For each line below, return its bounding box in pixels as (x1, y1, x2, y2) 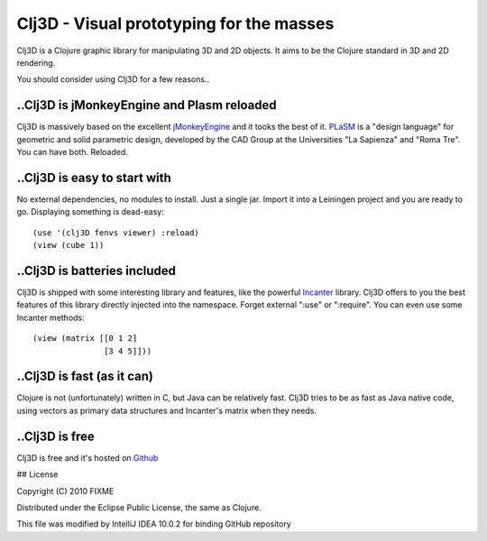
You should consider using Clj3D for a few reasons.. (16, 74, 210, 85)
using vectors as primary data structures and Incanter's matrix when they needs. (16, 405, 317, 416)
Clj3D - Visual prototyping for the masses (16, 14, 335, 33)
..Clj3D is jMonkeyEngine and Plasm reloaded (16, 97, 277, 113)
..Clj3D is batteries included (16, 262, 176, 279)
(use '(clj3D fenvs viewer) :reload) (32, 227, 200, 238)
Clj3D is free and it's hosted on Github (16, 452, 159, 463)
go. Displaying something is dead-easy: (16, 206, 164, 217)
